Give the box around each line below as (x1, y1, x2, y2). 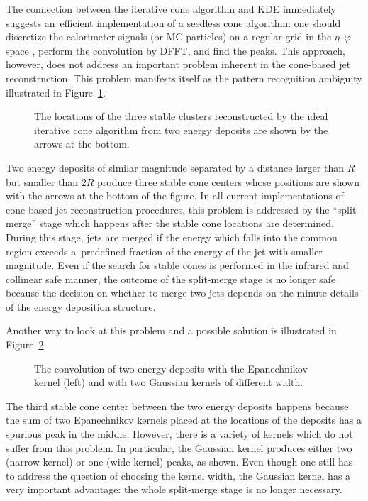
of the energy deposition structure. (6, 299, 156, 314)
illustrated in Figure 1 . (6, 84, 106, 99)
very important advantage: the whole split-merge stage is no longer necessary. (6, 482, 342, 497)
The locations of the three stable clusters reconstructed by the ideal (34, 109, 328, 123)
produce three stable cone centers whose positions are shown (96, 174, 360, 189)
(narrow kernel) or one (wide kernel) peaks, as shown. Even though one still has (6, 454, 353, 469)
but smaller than (6, 174, 79, 189)
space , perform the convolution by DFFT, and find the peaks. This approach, (6, 43, 345, 57)
